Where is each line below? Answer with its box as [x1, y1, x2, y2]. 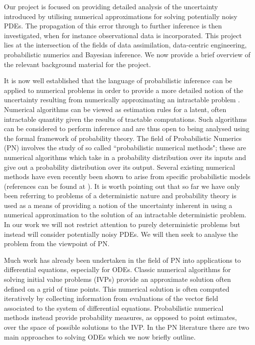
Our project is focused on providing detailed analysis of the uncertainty [4, 1, 218, 11]
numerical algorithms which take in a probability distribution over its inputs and [4, 152, 246, 162]
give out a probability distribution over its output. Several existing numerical [4, 161, 235, 172]
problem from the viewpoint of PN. [4, 238, 110, 249]
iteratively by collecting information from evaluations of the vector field [4, 293, 218, 303]
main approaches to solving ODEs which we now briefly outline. [4, 331, 196, 342]
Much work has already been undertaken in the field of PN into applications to [4, 254, 241, 265]
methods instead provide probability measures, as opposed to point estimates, [4, 312, 237, 322]
